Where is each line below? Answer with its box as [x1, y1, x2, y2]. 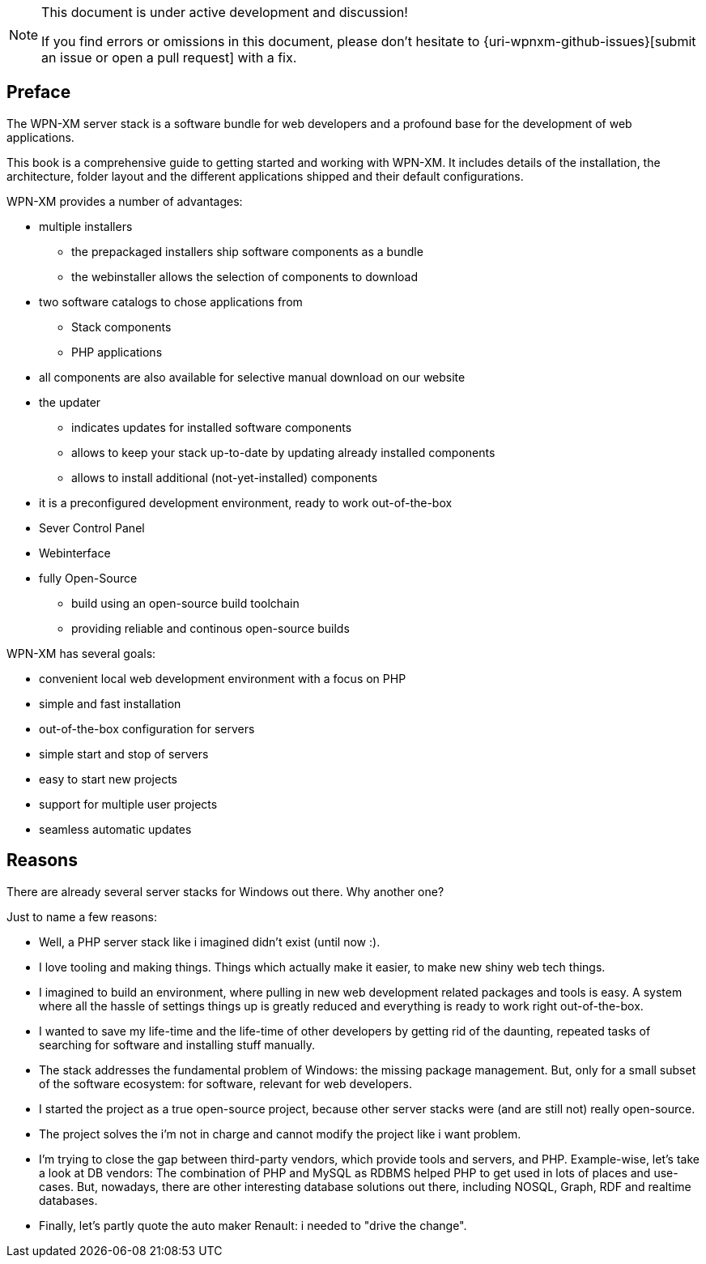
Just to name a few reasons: [6, 909, 157, 924]
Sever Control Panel [39, 520, 145, 535]
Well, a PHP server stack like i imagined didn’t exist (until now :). [39, 934, 381, 949]
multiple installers [39, 219, 133, 233]
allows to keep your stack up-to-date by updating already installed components [71, 445, 495, 459]
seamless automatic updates [39, 822, 192, 836]
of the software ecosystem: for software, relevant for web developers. [39, 1076, 412, 1091]
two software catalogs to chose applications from [39, 294, 303, 309]
